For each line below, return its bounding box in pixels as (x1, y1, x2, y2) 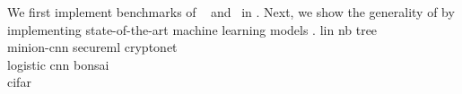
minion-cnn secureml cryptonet (7, 38, 178, 56)
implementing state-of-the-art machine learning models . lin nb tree (7, 20, 378, 38)
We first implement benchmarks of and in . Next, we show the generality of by (7, 3, 455, 21)
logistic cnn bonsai (7, 55, 109, 73)
